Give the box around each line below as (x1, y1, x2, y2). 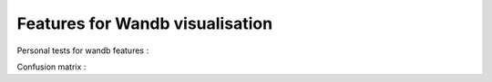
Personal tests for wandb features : (16, 45, 149, 56)
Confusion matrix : (16, 61, 87, 72)
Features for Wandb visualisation (16, 14, 273, 33)
